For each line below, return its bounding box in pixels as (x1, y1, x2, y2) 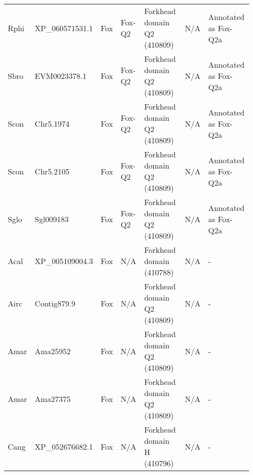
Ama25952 (35, 345, 71, 357)
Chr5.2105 (35, 165, 70, 177)
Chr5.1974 (35, 117, 70, 129)
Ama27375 (35, 393, 71, 404)
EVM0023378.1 (35, 70, 87, 81)
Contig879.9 (35, 297, 75, 309)
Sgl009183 (35, 213, 69, 225)
